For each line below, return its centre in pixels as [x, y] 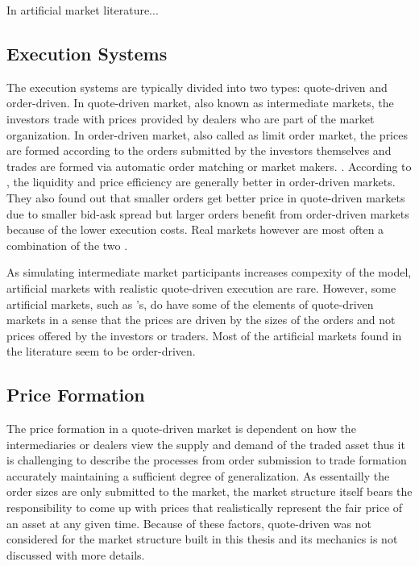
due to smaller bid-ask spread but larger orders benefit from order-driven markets [208, 213]
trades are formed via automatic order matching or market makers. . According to [209, 166]
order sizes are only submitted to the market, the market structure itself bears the [209, 491]
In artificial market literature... [83, 10]
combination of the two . [67, 245]
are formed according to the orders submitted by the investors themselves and [199, 150]
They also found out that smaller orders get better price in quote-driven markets [206, 197]
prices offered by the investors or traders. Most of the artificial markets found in [204, 335]
